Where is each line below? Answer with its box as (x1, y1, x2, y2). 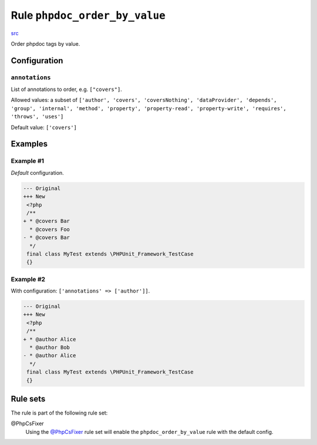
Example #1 (11, 157, 44, 165)
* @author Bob (29, 344, 70, 351)
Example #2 (11, 275, 46, 283)
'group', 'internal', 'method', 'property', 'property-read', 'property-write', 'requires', (11, 105, 287, 111)
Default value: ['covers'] (11, 124, 77, 131)
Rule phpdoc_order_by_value (11, 9, 166, 22)
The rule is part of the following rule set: (11, 409, 108, 416)
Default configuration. (11, 169, 64, 176)
